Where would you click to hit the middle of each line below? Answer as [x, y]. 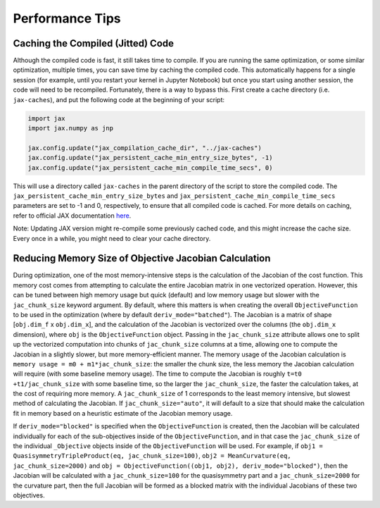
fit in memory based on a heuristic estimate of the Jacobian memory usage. [123, 413]
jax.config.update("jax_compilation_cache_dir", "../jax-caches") [145, 148]
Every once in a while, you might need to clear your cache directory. [112, 238]
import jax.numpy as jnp [71, 128]
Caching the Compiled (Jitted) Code [94, 43]
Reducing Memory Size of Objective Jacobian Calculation [142, 258]
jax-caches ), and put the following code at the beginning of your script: [119, 99]
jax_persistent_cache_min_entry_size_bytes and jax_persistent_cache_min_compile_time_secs [174, 196]
